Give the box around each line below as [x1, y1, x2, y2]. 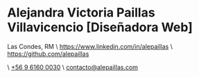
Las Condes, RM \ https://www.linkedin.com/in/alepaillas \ [7, 42, 173, 50]
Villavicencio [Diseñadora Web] [7, 19, 193, 35]
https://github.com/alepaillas [7, 50, 89, 58]
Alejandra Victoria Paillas [7, 5, 155, 21]
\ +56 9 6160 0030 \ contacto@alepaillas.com [7, 63, 139, 71]
